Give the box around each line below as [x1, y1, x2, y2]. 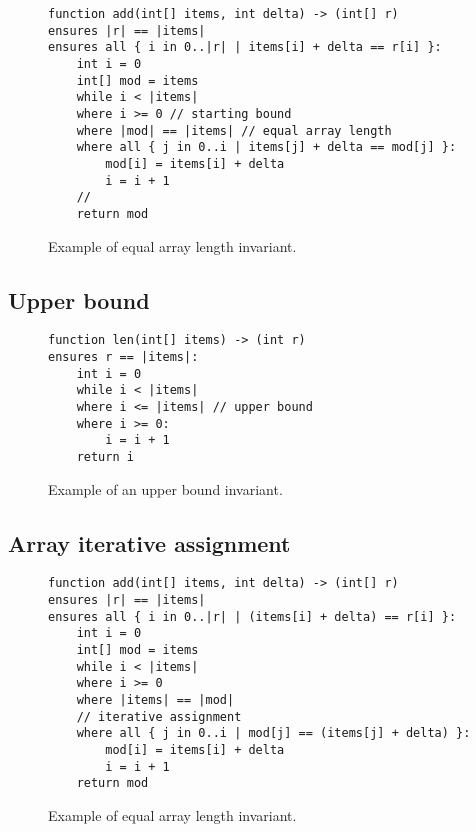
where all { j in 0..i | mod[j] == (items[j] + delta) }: [76, 726, 471, 741]
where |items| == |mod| [76, 692, 235, 707]
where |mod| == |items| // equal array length [76, 123, 392, 138]
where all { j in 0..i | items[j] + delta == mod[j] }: [76, 140, 457, 155]
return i [76, 449, 134, 464]
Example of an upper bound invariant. [48, 478, 283, 499]
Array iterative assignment [8, 527, 291, 558]
